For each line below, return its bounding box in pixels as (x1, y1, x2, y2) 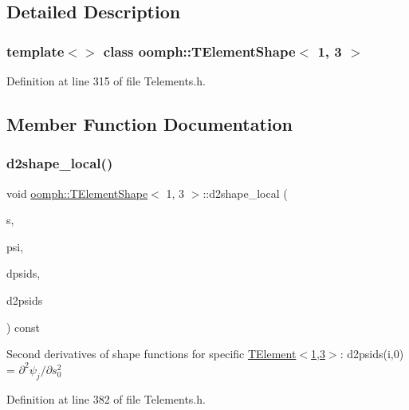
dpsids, (6, 265, 41, 282)
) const (6, 318, 41, 335)
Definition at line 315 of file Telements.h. (6, 73, 206, 89)
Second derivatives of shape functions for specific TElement (6, 345, 297, 362)
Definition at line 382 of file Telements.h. (6, 390, 206, 407)
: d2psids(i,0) (340, 345, 404, 362)
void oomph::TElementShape (6, 184, 148, 201)
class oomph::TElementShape (103, 41, 296, 61)
